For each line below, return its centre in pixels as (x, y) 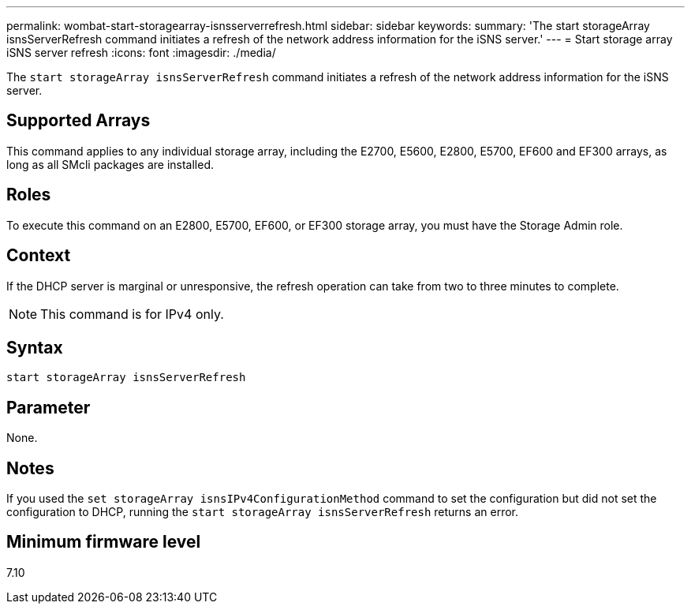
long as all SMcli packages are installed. (110, 164)
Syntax (35, 347)
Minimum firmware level (104, 542)
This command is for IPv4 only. (132, 314)
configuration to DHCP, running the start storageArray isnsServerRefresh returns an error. (263, 512)
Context (39, 256)
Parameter (49, 407)
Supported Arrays (78, 121)
